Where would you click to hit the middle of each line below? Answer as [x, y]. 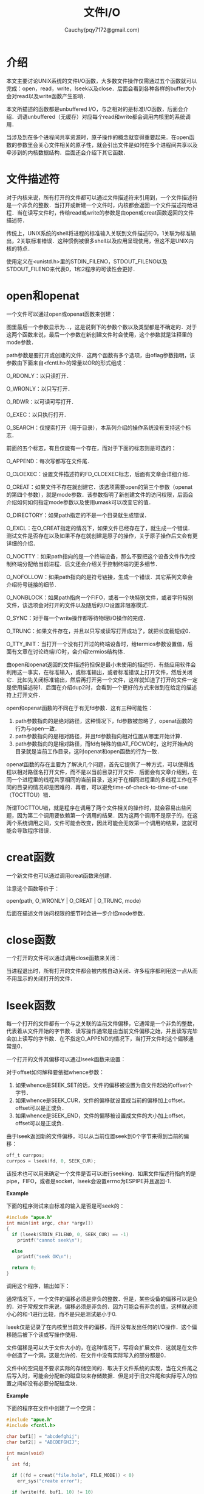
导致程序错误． [36, 830]
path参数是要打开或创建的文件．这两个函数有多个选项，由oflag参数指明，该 [101, 355]
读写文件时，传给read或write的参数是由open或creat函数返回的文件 [110, 212]
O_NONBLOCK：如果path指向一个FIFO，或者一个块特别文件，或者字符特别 [100, 597]
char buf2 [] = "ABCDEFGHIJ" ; [43, 1442]
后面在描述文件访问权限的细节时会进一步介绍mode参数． [77, 913]
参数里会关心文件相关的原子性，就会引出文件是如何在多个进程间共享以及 [107, 144]
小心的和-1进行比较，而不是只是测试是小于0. [62, 1314]
